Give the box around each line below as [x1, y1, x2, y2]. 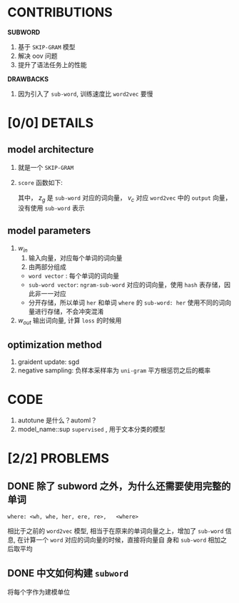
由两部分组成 [28, 263, 66, 271]
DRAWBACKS [7, 74, 49, 83]
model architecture [7, 143, 94, 156]
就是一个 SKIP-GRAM [17, 163, 74, 171]
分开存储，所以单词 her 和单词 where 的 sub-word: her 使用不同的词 [28, 298, 225, 307]
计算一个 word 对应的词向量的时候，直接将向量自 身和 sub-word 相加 [23, 535, 221, 544]
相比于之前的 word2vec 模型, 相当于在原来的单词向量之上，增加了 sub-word [7, 526, 224, 535]
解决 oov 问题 [17, 51, 59, 60]
